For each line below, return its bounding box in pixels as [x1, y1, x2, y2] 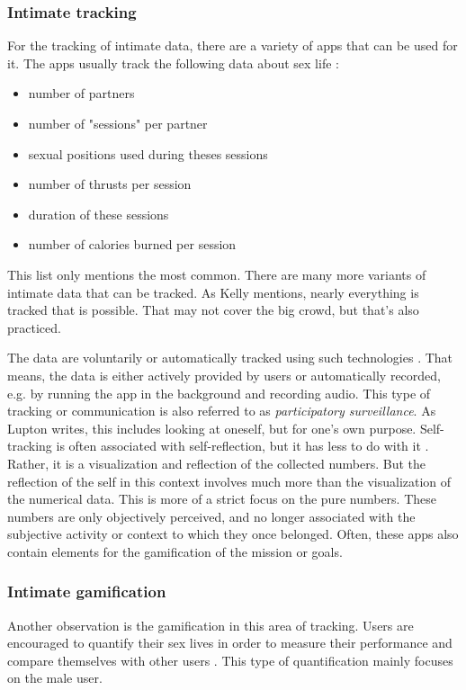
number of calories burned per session [28, 235, 237, 254]
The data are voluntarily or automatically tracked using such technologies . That [7, 348, 453, 367]
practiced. [7, 318, 61, 336]
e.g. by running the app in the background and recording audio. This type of [7, 383, 431, 402]
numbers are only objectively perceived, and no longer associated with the [7, 506, 416, 525]
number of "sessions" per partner [28, 114, 208, 132]
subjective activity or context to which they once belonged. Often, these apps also [7, 524, 459, 543]
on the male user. [7, 668, 103, 687]
